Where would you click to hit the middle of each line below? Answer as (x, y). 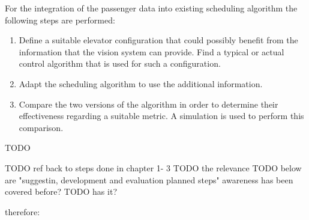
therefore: (22, 211)
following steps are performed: (60, 20)
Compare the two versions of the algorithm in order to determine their (148, 104)
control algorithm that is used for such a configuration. (120, 63)
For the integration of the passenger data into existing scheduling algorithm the (151, 8)
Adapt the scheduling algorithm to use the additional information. (141, 83)
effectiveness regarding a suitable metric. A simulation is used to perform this (161, 116)
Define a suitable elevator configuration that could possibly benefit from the (158, 40)
